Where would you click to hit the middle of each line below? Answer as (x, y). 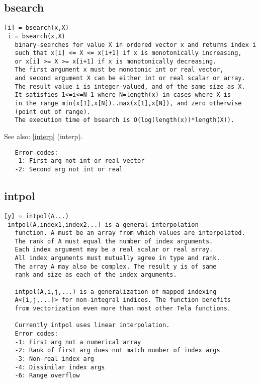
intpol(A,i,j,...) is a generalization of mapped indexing (116, 292)
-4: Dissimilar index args (60, 367)
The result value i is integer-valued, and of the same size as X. (130, 86)
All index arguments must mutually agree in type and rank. (117, 258)
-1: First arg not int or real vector (80, 161)
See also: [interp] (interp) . (44, 136)
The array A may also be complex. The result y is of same (116, 266)
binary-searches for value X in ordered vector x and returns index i (136, 45)
